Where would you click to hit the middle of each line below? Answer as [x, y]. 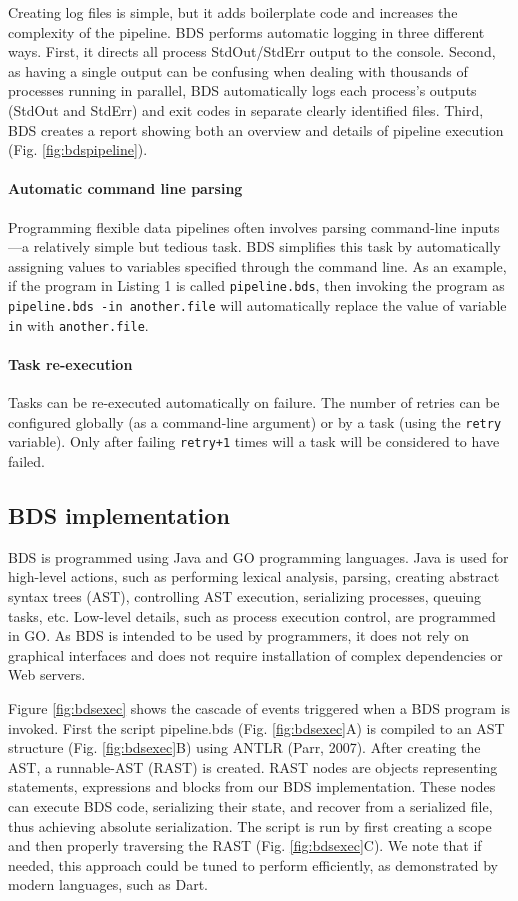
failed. [26, 461]
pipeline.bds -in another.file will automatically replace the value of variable [257, 304]
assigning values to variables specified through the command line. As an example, [257, 265]
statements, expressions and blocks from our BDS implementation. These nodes [252, 786]
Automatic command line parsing [125, 188]
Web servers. [47, 674]
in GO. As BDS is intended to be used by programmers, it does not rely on [239, 635]
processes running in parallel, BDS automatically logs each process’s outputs [242, 90]
